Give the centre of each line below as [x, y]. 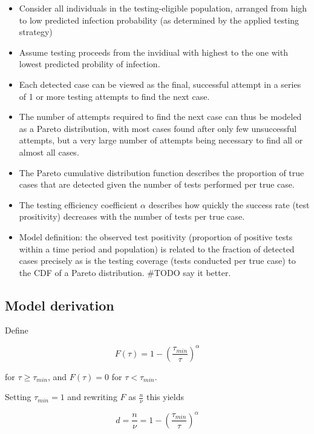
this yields [165, 397]
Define [17, 330]
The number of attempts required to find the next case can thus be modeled [160, 117]
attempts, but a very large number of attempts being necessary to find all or [161, 140]
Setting [18, 397]
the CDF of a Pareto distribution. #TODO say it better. [125, 272]
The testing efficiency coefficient [78, 204]
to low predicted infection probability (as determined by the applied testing [159, 20]
